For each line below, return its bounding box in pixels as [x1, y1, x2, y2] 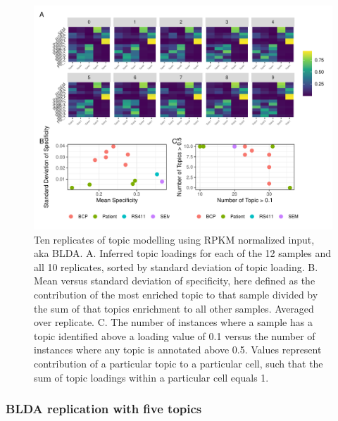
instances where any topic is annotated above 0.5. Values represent [34, 342, 322, 357]
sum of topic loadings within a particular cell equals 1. [34, 370, 269, 384]
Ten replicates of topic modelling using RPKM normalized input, [34, 232, 315, 246]
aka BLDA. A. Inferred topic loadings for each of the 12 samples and [34, 246, 332, 260]
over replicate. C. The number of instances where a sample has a [34, 315, 313, 329]
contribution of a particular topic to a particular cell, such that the [34, 356, 323, 370]
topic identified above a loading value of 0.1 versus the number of [34, 328, 315, 343]
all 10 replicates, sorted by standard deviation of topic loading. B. [34, 259, 318, 274]
